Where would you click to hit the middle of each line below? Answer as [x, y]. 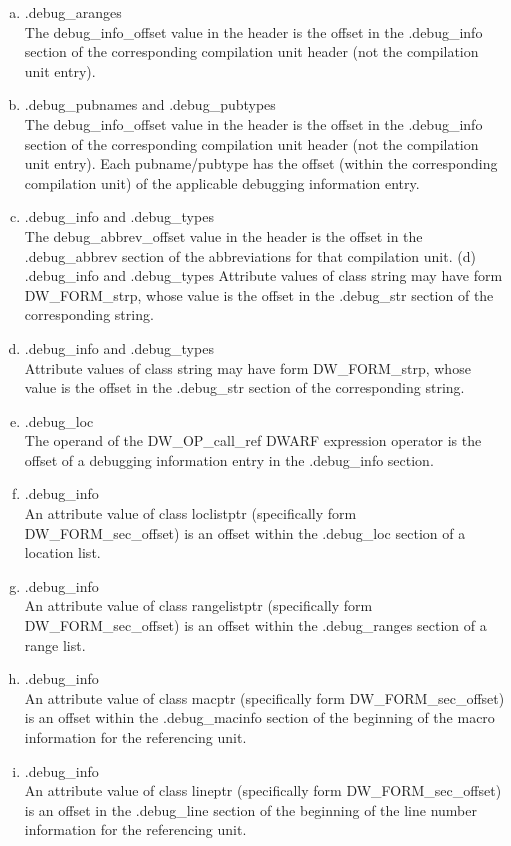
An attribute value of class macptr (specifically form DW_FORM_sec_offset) [264, 697]
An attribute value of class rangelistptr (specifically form [198, 605]
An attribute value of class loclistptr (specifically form [190, 513]
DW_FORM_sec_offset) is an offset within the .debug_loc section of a [245, 532]
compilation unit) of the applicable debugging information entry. [222, 182]
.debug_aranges [73, 12]
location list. [62, 552]
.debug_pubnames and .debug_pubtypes [150, 104]
